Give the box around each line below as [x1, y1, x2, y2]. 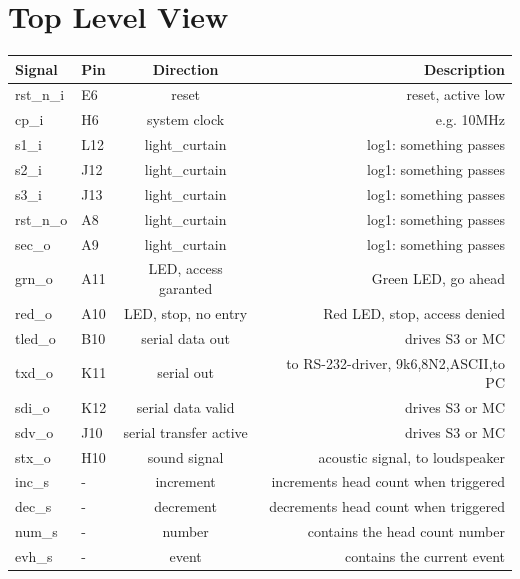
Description [423, 58, 505, 79]
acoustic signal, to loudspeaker [318, 446, 505, 467]
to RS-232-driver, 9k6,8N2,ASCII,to [286, 352, 505, 373]
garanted [158, 277, 213, 298]
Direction [152, 58, 219, 79]
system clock [147, 109, 225, 130]
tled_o [15, 327, 56, 348]
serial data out [141, 327, 231, 348]
